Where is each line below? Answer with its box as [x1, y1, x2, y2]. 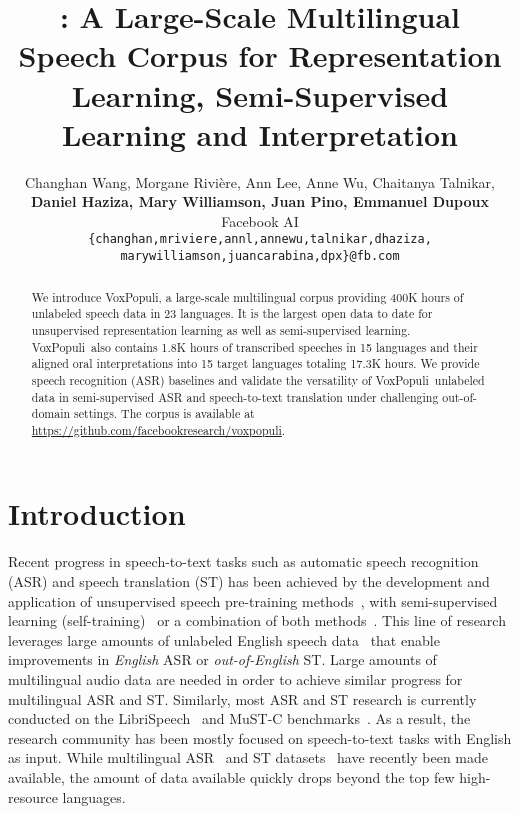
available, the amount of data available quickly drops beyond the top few [8, 766, 455, 787]
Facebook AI [221, 210, 299, 231]
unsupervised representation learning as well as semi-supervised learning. [31, 321, 411, 338]
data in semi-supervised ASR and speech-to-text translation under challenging [31, 388, 439, 405]
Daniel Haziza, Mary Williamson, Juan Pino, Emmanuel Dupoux [31, 191, 489, 212]
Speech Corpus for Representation [18, 35, 502, 76]
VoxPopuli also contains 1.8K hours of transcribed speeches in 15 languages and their [31, 338, 478, 355]
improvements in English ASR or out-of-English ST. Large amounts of [8, 649, 437, 670]
